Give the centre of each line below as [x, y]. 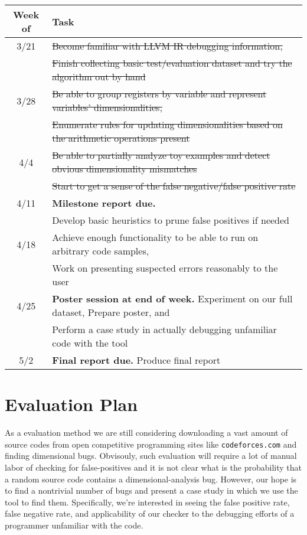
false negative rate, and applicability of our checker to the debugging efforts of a [150, 513]
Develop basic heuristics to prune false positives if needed [171, 220]
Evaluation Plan [71, 404]
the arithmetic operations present [121, 138]
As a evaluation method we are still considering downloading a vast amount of [146, 433]
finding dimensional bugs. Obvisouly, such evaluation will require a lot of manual [151, 456]
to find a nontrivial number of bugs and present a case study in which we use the [151, 490]
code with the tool [90, 343]
